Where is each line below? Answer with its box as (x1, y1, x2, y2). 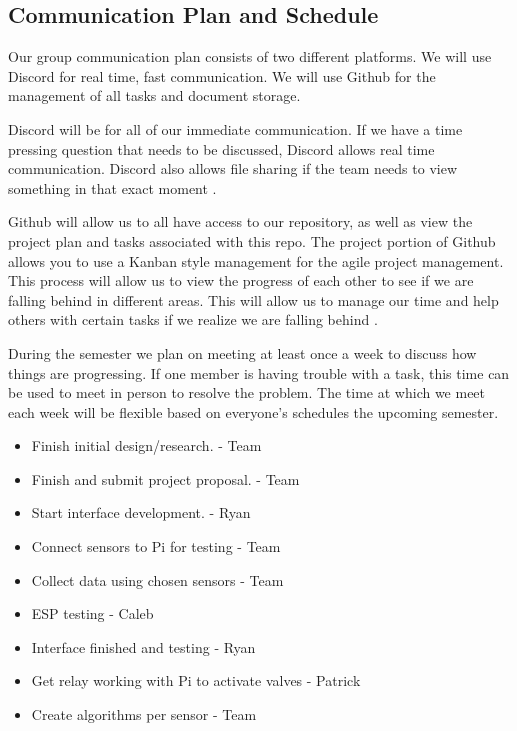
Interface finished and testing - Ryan (31, 636, 256, 657)
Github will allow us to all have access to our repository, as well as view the (8, 211, 473, 232)
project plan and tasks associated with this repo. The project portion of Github (8, 230, 496, 251)
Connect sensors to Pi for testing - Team (31, 536, 281, 557)
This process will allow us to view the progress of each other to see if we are (8, 270, 474, 291)
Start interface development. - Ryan (31, 502, 251, 523)
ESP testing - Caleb (31, 603, 154, 624)
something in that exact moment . (8, 177, 217, 198)
